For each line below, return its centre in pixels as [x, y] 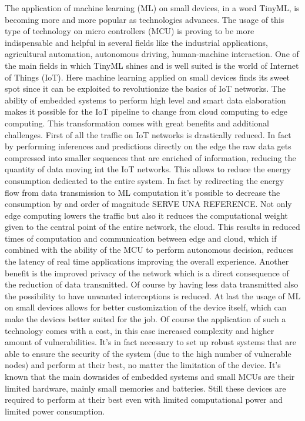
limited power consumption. [55, 411]
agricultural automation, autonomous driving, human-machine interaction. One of [152, 54]
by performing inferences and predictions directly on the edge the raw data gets [148, 146]
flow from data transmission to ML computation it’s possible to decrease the [143, 192]
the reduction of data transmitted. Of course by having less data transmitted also [152, 284]
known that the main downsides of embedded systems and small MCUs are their [150, 376]
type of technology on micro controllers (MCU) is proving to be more [130, 31]
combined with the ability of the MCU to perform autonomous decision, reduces [149, 250]
